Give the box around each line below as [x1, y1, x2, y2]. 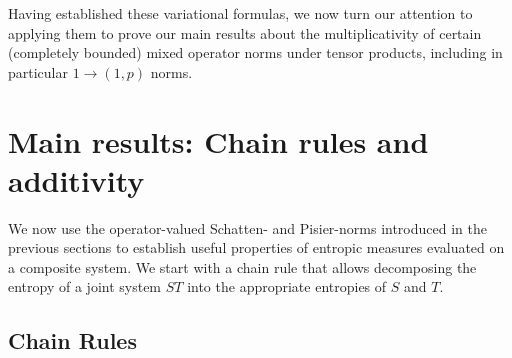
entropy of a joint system [8, 276, 162, 297]
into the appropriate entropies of [187, 276, 387, 297]
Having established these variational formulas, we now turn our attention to [8, 3, 473, 23]
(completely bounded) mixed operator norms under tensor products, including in [8, 42, 503, 63]
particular [8, 61, 68, 82]
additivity [8, 159, 145, 200]
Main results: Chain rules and [8, 120, 429, 161]
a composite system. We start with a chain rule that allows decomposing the [8, 256, 477, 277]
